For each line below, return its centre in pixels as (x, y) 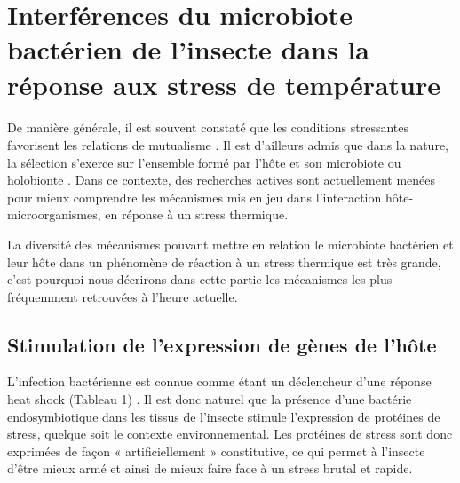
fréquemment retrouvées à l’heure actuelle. (123, 296)
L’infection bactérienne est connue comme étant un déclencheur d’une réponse (219, 381)
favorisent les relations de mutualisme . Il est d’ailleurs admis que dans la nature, (228, 144)
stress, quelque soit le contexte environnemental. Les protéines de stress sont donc (230, 434)
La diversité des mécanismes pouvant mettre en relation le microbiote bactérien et (230, 244)
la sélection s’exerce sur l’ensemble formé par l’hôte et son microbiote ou (204, 162)
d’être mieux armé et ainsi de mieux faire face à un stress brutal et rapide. (210, 468)
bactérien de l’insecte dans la (188, 49)
